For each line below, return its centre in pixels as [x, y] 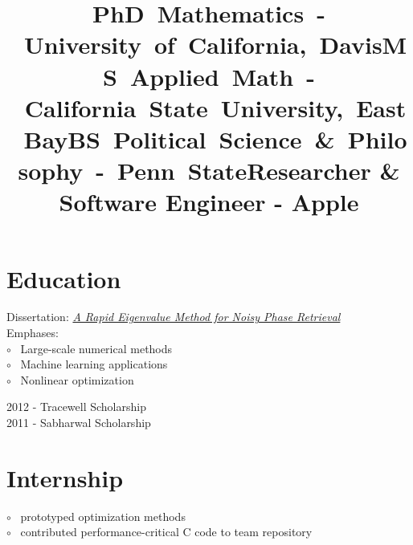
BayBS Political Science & [179, 138]
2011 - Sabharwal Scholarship [79, 422]
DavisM [363, 45]
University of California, [165, 45]
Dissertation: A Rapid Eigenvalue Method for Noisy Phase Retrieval [174, 317]
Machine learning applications [94, 364]
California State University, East [215, 107]
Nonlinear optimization [77, 379]
